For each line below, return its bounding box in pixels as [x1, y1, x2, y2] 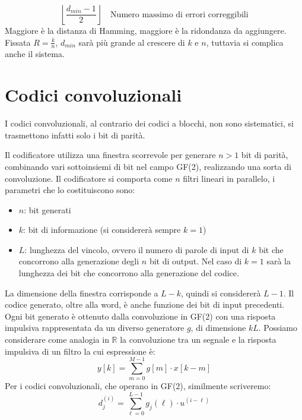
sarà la [266, 255, 291, 267]
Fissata [5, 36, 31, 48]
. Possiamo [258, 321, 298, 334]
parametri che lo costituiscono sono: [5, 184, 135, 196]
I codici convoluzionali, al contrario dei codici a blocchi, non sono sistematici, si [5, 117, 294, 130]
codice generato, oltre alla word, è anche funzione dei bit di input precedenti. [5, 298, 285, 311]
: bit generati [24, 203, 71, 216]
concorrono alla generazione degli [18, 255, 139, 267]
